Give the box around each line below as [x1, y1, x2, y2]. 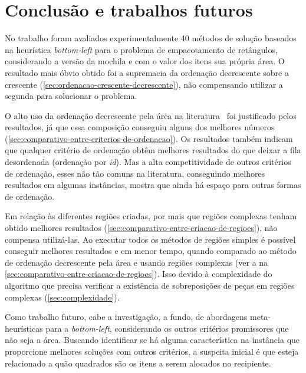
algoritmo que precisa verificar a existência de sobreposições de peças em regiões [5, 279, 295, 291]
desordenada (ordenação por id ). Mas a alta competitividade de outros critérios [5, 156, 291, 168]
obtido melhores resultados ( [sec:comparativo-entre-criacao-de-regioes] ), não [5, 222, 278, 234]
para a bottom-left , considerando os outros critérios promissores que [45, 322, 289, 334]
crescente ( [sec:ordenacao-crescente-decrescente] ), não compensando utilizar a [5, 78, 283, 90]
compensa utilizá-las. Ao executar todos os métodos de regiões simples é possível [5, 233, 296, 245]
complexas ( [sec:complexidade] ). [5, 291, 120, 303]
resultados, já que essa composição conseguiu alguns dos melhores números [5, 121, 275, 133]
